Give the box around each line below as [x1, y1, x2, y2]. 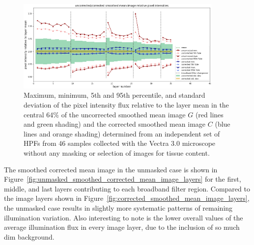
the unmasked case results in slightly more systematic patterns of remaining [4, 202, 233, 213]
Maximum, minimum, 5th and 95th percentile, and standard [24, 90, 205, 100]
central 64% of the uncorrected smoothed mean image [24, 109, 186, 119]
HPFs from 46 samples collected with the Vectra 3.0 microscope [24, 138, 216, 148]
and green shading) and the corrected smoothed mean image [24, 119, 206, 129]
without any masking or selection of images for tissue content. [24, 148, 210, 158]
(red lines [195, 109, 224, 119]
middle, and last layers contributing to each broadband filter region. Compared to [4, 183, 250, 193]
